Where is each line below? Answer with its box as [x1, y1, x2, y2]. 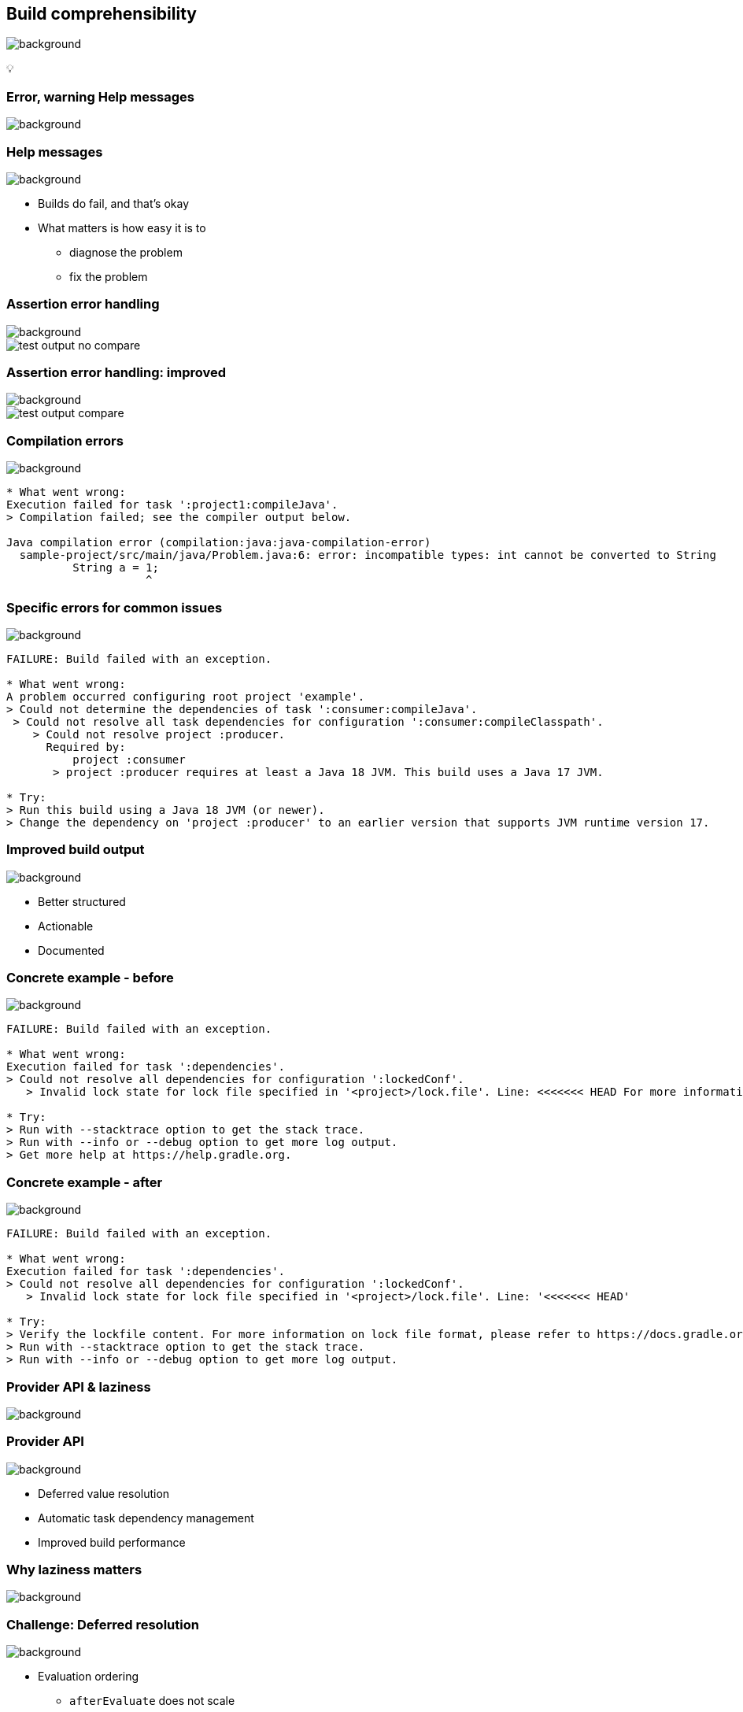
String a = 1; [72, 561, 159, 575]
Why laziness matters [6, 1562, 142, 1578]
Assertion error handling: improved [6, 364, 227, 381]
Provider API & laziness [6, 1378, 151, 1395]
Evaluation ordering [38, 1669, 139, 1684]
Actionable [38, 919, 94, 933]
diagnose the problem [69, 245, 183, 259]
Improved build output [6, 841, 145, 858]
